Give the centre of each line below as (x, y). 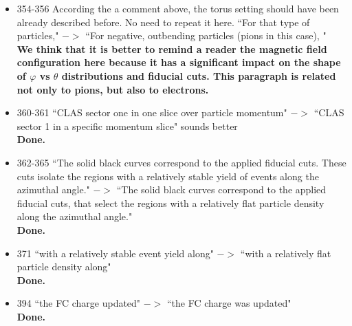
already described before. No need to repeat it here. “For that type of (163, 22)
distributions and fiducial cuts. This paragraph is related (199, 75)
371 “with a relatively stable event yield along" (115, 253)
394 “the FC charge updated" (79, 303)
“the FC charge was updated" (229, 303)
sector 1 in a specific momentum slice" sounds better (127, 126)
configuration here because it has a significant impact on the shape (179, 62)
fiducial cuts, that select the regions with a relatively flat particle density (170, 203)
